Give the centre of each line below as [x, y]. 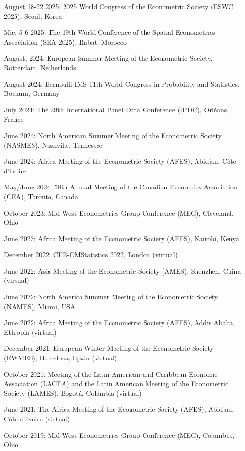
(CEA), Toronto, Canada [41, 196]
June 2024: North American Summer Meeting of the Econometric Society [113, 135]
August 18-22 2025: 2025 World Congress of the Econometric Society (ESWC [119, 6]
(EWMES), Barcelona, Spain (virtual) [61, 358]
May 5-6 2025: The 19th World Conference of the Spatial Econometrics [110, 32]
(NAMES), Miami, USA [40, 306]
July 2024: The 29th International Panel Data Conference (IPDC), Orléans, [116, 109]
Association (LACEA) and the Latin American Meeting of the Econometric [116, 383]
